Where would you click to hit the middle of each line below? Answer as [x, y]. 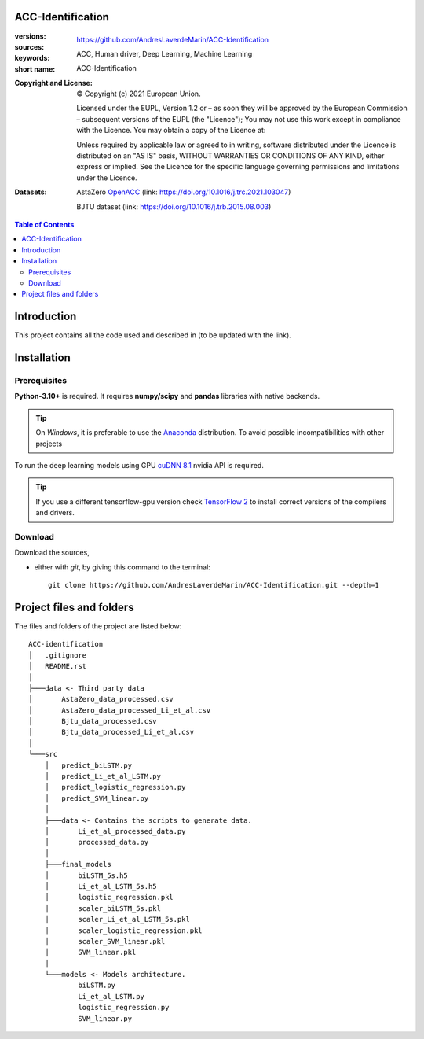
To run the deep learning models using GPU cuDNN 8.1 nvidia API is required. [139, 465]
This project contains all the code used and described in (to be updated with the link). [153, 335]
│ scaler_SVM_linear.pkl [105, 941]
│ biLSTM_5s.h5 [86, 875]
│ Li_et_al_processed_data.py [115, 831]
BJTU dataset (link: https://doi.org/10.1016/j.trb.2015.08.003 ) [174, 206]
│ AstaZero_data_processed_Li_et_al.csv [120, 710]
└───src [43, 754]
